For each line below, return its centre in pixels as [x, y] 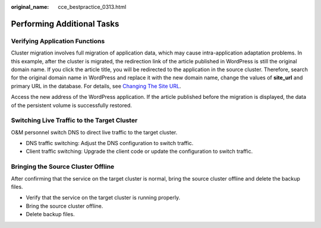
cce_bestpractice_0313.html [92, 7]
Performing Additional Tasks [65, 24]
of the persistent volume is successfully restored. [71, 105]
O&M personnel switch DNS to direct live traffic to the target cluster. [94, 132]
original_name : [30, 7]
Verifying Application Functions [58, 41]
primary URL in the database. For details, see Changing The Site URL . [96, 86]
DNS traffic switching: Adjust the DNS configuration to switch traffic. [110, 143]
